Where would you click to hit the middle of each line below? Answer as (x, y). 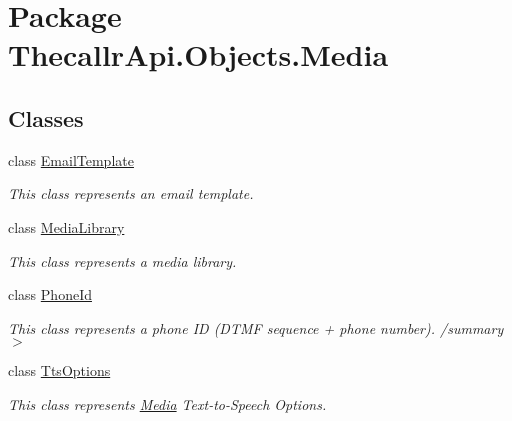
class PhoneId (50, 294)
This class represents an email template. (131, 193)
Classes (46, 117)
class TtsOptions (59, 370)
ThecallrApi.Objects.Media (198, 54)
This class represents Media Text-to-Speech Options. (167, 403)
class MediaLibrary (66, 226)
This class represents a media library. (122, 260)
